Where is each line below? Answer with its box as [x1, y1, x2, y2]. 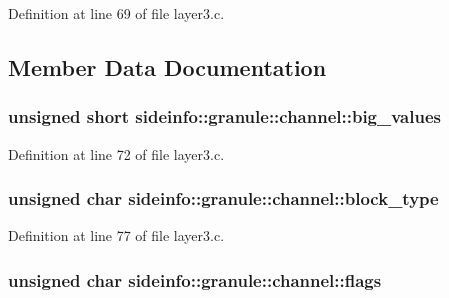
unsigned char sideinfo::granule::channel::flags [8, 267, 382, 292]
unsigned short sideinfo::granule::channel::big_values [8, 104, 441, 129]
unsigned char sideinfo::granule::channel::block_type [8, 186, 439, 211]
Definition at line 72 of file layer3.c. [8, 143, 225, 164]
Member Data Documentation [8, 51, 327, 82]
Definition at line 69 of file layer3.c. [8, 3, 225, 23]
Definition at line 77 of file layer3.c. [8, 225, 225, 246]
